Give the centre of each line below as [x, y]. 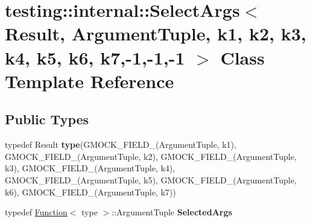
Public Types [47, 119]
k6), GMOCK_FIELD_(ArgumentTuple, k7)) [90, 192]
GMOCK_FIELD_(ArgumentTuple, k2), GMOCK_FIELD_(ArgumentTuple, [151, 156]
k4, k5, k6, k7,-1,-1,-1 [95, 57]
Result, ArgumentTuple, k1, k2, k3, [156, 33]
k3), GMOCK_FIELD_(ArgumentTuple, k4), [90, 168]
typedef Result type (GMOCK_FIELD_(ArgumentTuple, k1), [121, 144]
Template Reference [90, 81]
